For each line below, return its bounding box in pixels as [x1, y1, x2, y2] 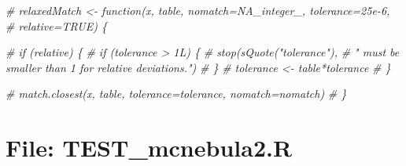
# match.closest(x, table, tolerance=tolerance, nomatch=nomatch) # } [6, 85, 347, 102]
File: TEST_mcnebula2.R [6, 132, 293, 164]
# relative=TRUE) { [6, 17, 107, 34]
